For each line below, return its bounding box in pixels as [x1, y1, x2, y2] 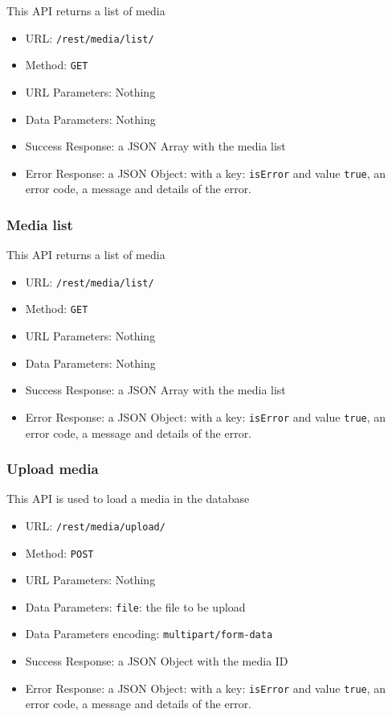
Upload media [6, 459, 99, 479]
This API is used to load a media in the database [6, 490, 250, 507]
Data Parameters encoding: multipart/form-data [25, 625, 273, 642]
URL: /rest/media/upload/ [25, 517, 165, 534]
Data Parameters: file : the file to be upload [25, 598, 246, 615]
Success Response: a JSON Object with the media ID [25, 653, 288, 670]
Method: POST [25, 544, 94, 561]
